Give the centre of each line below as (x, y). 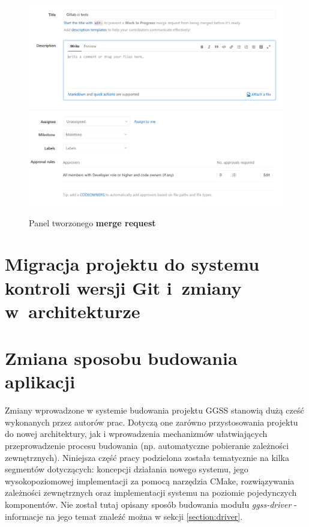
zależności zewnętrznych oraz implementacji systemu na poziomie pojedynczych (151, 492)
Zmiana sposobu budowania (121, 358)
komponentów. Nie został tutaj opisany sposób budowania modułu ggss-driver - (151, 504)
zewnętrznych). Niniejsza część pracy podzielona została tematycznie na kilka (147, 457)
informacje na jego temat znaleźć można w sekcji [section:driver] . (124, 516)
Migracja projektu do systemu (132, 264)
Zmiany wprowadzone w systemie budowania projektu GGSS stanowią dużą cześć (154, 410)
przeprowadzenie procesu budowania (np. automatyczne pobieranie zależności (147, 445)
